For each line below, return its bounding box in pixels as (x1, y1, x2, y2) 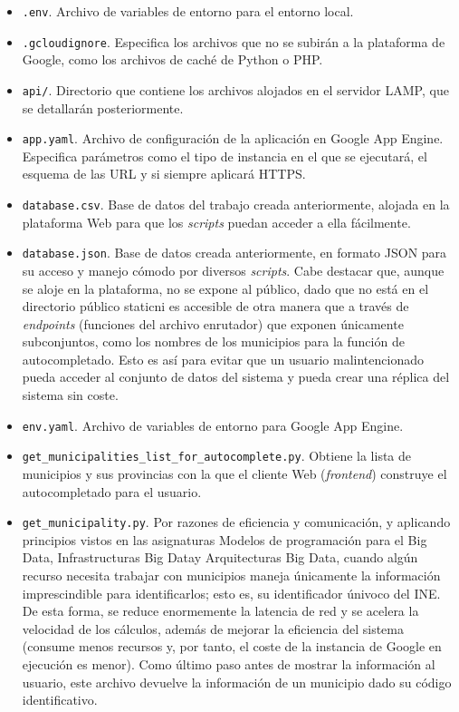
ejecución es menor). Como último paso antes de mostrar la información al (22, 654, 435, 673)
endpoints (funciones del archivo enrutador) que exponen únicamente (22, 314, 404, 333)
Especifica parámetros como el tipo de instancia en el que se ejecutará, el (22, 146, 427, 165)
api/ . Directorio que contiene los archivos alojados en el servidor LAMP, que (22, 80, 449, 99)
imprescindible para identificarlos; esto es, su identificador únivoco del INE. (22, 583, 441, 602)
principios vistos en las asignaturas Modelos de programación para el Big (22, 530, 427, 549)
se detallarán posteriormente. (22, 98, 184, 117)
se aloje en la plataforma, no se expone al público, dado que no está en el (22, 278, 429, 297)
